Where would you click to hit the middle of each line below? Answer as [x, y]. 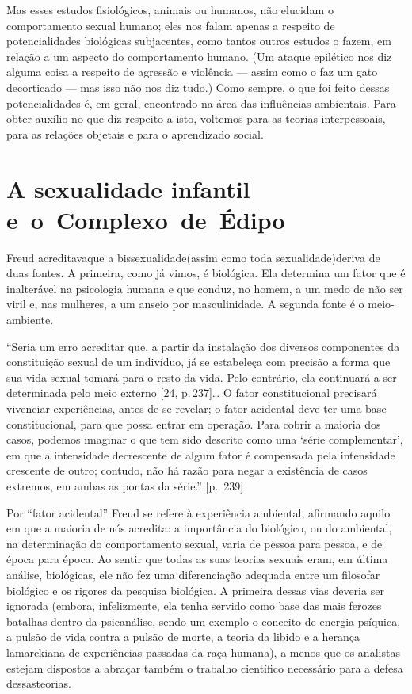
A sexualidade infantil [128, 188]
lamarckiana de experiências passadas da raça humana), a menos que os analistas [203, 652]
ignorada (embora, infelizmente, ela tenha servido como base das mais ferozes [194, 606]
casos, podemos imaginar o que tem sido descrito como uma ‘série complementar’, [205, 439]
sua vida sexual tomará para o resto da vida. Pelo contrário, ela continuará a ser [202, 377]
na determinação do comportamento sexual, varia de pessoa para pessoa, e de [195, 543]
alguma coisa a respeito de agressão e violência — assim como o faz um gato [192, 72]
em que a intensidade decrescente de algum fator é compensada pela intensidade [201, 454]
